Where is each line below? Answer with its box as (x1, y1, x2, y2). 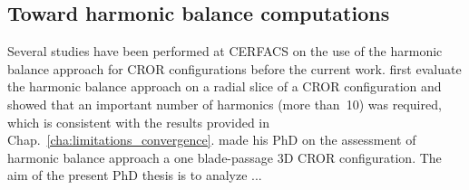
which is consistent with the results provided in (7, 112, 270, 131)
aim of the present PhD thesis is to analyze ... (7, 166, 262, 185)
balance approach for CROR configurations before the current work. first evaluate (7, 59, 462, 78)
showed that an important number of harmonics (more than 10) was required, (7, 94, 442, 113)
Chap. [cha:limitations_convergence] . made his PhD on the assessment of (7, 130, 416, 149)
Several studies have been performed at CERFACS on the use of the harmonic (7, 42, 443, 61)
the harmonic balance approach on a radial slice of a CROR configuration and (7, 77, 442, 96)
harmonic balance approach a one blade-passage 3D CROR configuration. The (7, 147, 442, 166)
